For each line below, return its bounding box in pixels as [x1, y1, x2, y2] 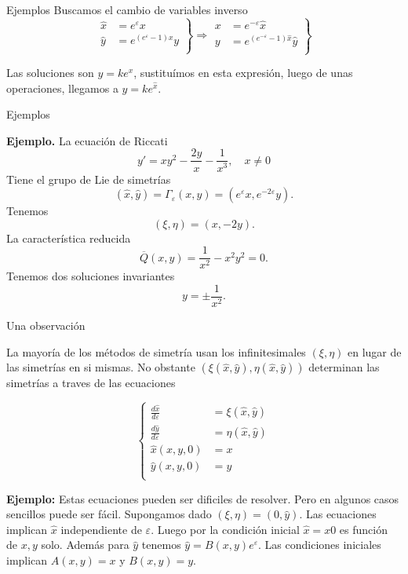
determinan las [308, 359, 380, 375]
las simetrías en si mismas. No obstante [6, 359, 195, 375]
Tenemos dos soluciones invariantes [6, 268, 175, 284]
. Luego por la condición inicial [151, 521, 300, 537]
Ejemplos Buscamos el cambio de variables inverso [6, 2, 248, 17]
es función [339, 521, 388, 537]
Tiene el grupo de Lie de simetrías [6, 170, 171, 187]
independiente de [60, 521, 142, 537]
